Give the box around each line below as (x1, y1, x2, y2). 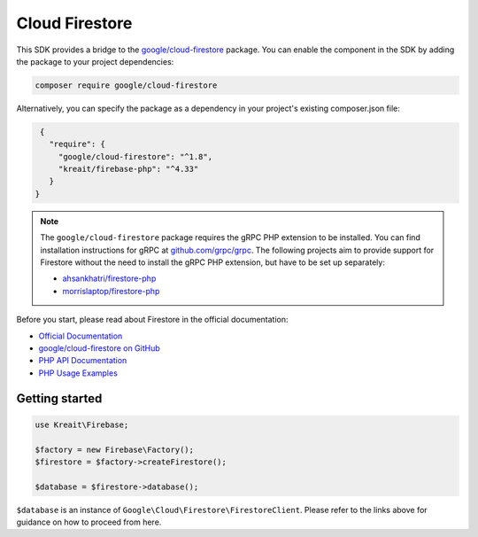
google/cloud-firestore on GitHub (38, 342, 161, 354)
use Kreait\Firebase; (35, 419, 129, 430)
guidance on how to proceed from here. (16, 517, 162, 527)
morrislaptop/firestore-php (62, 285, 160, 296)
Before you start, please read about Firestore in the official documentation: (16, 315, 289, 325)
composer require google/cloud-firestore (35, 80, 218, 90)
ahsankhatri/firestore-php (62, 273, 157, 284)
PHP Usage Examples (38, 368, 119, 378)
